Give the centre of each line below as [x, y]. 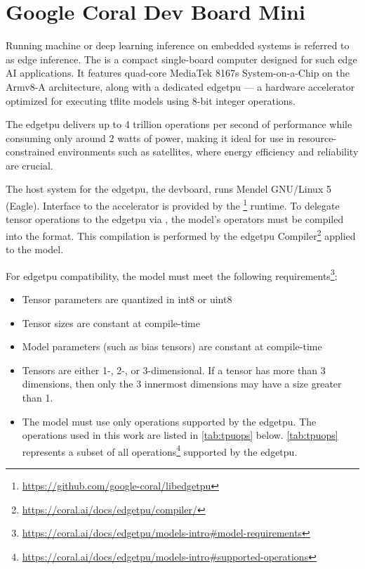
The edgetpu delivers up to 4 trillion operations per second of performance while [179, 124]
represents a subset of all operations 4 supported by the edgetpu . [160, 450]
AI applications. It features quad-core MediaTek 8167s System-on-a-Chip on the [178, 73]
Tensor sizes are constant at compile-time [111, 322]
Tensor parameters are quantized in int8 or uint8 [127, 299]
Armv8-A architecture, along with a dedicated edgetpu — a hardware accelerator [180, 86]
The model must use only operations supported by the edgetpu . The [169, 421]
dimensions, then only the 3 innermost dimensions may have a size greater [182, 384]
